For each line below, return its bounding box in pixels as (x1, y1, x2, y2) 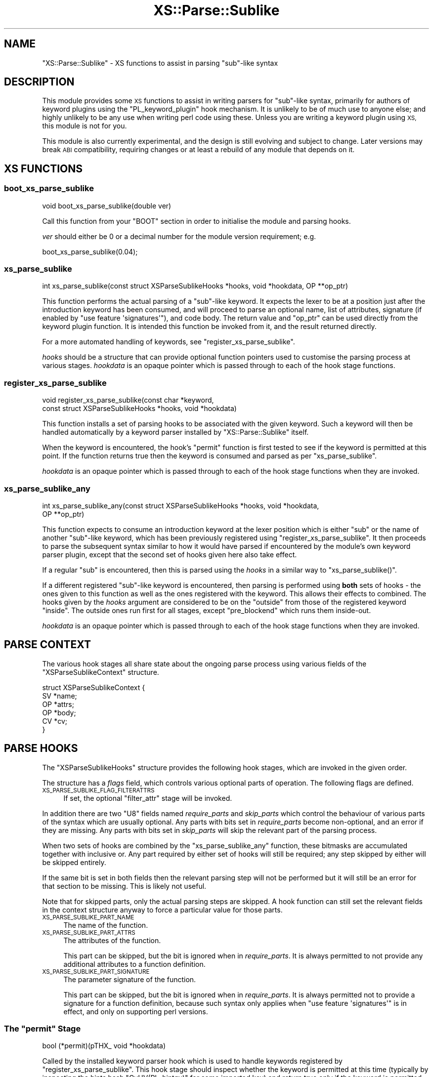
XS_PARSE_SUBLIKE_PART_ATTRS (42, 929, 135, 936)
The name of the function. (63, 920, 148, 929)
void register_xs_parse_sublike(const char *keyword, (42, 396, 214, 405)
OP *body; (42, 708, 76, 717)
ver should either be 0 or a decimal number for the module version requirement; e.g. (42, 232, 316, 241)
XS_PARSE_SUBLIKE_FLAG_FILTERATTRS (42, 787, 155, 794)
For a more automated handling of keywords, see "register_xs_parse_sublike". (42, 337, 295, 346)
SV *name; (42, 691, 77, 700)
